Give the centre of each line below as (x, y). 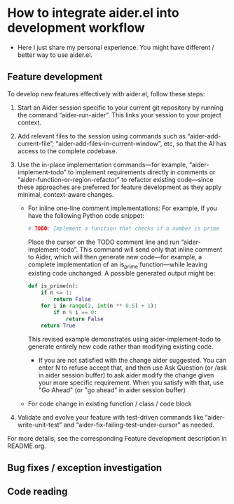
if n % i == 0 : (75, 312)
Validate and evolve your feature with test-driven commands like (110, 417)
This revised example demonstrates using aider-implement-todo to (124, 339)
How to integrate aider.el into (94, 13)
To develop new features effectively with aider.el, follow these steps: (106, 93)
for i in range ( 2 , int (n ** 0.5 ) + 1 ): (99, 306)
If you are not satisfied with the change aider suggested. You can (132, 360)
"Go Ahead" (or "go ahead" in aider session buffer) (112, 390)
